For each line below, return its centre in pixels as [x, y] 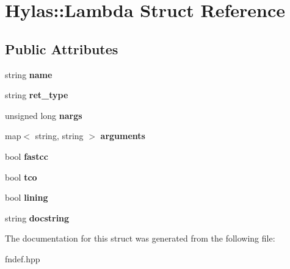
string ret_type [37, 95]
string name [29, 74]
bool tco [21, 177]
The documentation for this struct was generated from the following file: [140, 238]
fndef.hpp [23, 258]
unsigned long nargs [44, 115]
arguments [123, 136]
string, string [59, 136]
